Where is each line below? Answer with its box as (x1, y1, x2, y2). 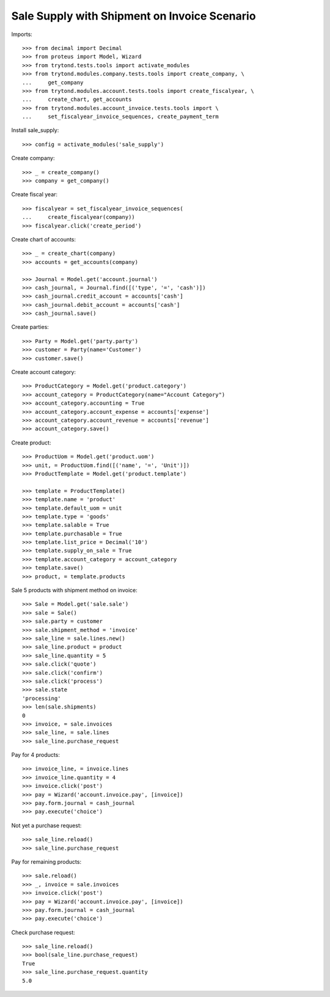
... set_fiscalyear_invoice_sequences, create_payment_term (22, 113, 219, 120)
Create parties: (11, 323, 49, 331)
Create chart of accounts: (11, 235, 76, 243)
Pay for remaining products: (11, 858, 82, 865)
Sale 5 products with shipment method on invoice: (11, 587, 137, 594)
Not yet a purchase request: (11, 822, 82, 829)
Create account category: (11, 369, 76, 376)
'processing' (22, 694, 61, 702)
